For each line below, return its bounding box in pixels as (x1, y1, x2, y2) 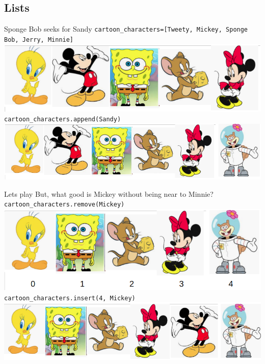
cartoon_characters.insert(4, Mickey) (4, 294, 136, 302)
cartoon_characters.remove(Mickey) (4, 201, 125, 209)
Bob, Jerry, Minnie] (4, 36, 74, 43)
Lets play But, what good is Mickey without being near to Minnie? (4, 188, 214, 199)
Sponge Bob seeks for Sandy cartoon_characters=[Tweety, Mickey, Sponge (4, 23, 248, 34)
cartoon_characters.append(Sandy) (4, 116, 121, 123)
